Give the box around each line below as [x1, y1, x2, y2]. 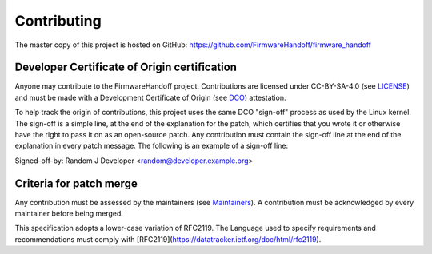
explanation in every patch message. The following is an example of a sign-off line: [14, 141, 288, 151]
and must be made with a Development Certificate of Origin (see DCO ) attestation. [14, 93, 286, 102]
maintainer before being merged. [14, 208, 124, 219]
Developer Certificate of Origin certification [14, 61, 238, 74]
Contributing [14, 12, 102, 30]
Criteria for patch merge [14, 177, 138, 190]
